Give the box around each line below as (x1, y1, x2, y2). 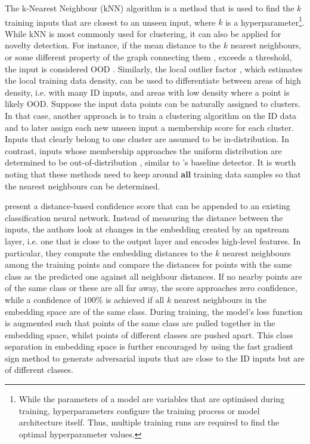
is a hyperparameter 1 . (225, 14, 305, 28)
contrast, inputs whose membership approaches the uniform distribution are (5, 144, 282, 157)
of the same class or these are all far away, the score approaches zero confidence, (5, 281, 297, 294)
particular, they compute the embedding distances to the (5, 246, 213, 259)
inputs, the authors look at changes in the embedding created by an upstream (5, 223, 289, 235)
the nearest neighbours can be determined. (5, 179, 160, 192)
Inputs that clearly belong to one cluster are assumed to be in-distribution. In (5, 133, 289, 145)
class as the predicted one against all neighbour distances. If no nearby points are (5, 270, 302, 282)
